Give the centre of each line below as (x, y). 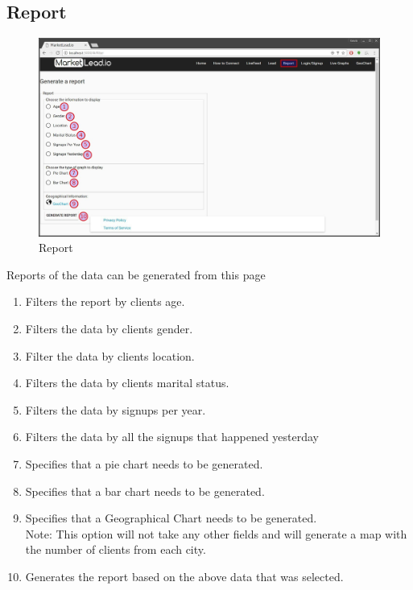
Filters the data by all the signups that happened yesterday (172, 437)
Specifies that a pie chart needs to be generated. (144, 463)
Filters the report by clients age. (105, 301)
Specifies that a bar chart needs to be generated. (145, 491)
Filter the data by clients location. (110, 355)
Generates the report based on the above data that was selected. (184, 576)
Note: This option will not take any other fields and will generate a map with (216, 533)
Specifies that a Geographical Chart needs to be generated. (171, 518)
